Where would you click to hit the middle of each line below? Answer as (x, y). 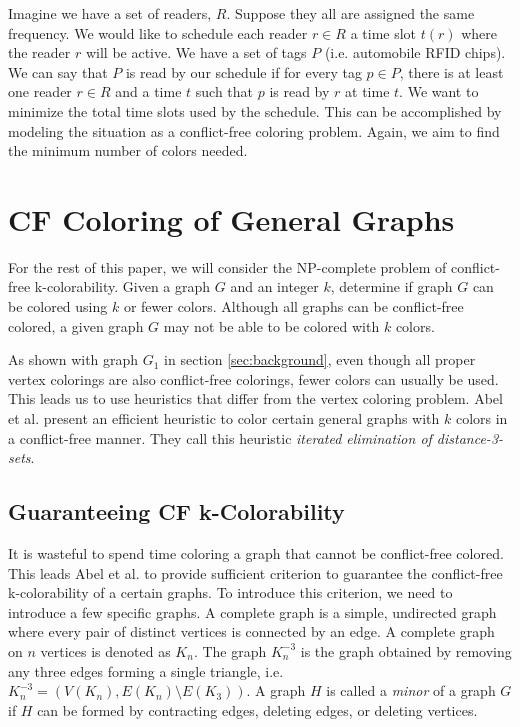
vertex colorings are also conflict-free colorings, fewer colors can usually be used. (253, 378)
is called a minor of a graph (411, 690)
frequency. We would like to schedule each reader (158, 32)
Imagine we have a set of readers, (110, 13)
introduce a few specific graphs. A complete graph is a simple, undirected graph (252, 611)
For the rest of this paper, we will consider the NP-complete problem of (227, 266)
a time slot (383, 32)
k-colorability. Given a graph (122, 286)
